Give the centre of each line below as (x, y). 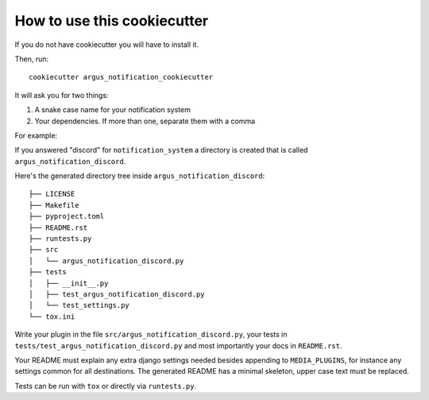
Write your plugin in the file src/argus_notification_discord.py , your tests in (151, 335)
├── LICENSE (52, 194)
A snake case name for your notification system (112, 110)
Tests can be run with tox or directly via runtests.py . (106, 386)
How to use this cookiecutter (112, 21)
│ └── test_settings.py (79, 305)
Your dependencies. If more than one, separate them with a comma (145, 121)
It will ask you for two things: (62, 95)
